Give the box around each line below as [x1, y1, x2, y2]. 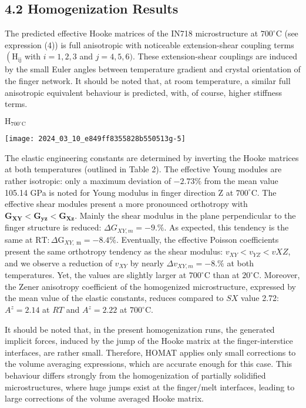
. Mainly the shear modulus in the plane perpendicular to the [75, 209, 296, 221]
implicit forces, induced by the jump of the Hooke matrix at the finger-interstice [5, 335, 293, 347]
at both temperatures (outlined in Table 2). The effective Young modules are [5, 163, 282, 175]
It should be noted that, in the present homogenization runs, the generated [5, 323, 275, 335]
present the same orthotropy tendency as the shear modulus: [5, 245, 223, 257]
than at [213, 269, 240, 281]
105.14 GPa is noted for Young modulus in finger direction [5, 186, 216, 198]
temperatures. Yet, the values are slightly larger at [5, 269, 187, 281]
